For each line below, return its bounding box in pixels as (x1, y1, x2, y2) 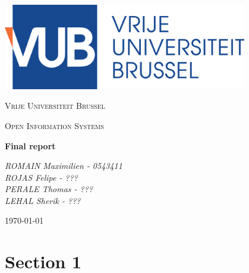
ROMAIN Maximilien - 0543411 (5, 159, 122, 172)
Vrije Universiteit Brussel (5, 99, 105, 112)
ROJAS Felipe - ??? (5, 171, 78, 183)
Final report (5, 139, 56, 152)
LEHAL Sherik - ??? (5, 194, 81, 206)
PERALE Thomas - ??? (5, 183, 93, 195)
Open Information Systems (5, 119, 104, 131)
